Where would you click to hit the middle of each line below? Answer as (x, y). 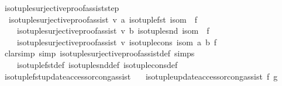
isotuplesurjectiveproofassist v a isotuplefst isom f (103, 19)
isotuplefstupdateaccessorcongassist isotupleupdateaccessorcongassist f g (141, 76)
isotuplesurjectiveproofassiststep (62, 8)
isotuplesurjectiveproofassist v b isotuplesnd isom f (113, 31)
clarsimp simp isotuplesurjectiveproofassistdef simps (99, 53)
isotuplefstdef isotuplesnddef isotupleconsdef (97, 64)
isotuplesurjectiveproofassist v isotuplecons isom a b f (116, 42)
